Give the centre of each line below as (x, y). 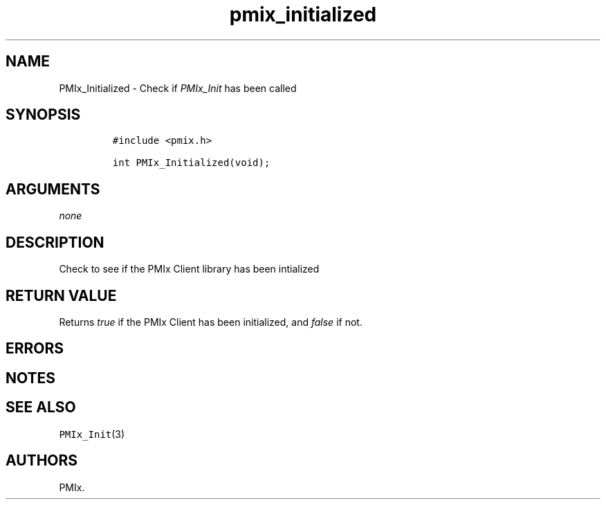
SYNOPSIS (43, 115)
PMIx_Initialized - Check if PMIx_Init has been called (178, 88)
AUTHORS (42, 461)
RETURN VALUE (61, 295)
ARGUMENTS (53, 189)
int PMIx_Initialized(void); (191, 163)
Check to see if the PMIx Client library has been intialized (189, 269)
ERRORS (35, 349)
